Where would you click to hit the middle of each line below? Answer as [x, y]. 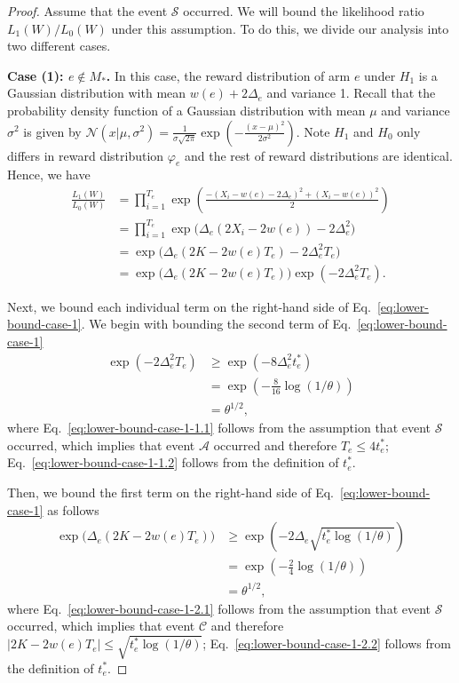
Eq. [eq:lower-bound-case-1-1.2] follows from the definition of [173, 462]
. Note [313, 131]
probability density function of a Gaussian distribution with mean [186, 110]
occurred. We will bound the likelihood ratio [304, 11]
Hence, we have [49, 175]
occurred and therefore [275, 445]
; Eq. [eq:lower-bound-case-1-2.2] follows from [327, 643]
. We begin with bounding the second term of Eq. [216, 324]
